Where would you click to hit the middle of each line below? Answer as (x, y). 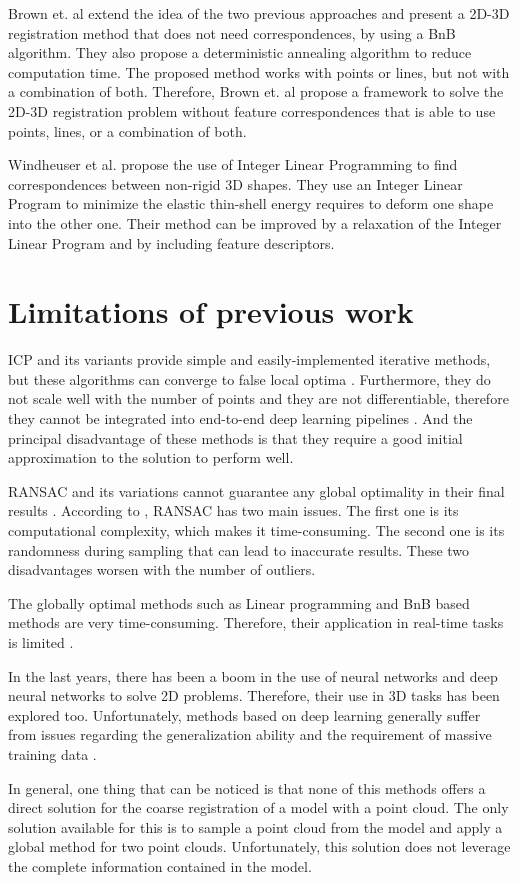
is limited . (41, 641)
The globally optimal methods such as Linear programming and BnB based (239, 602)
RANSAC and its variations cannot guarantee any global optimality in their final (256, 490)
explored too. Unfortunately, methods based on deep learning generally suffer (244, 714)
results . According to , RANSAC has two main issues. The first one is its (233, 510)
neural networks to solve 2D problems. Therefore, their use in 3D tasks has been (254, 695)
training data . (52, 753)
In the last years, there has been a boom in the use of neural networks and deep (253, 675)
